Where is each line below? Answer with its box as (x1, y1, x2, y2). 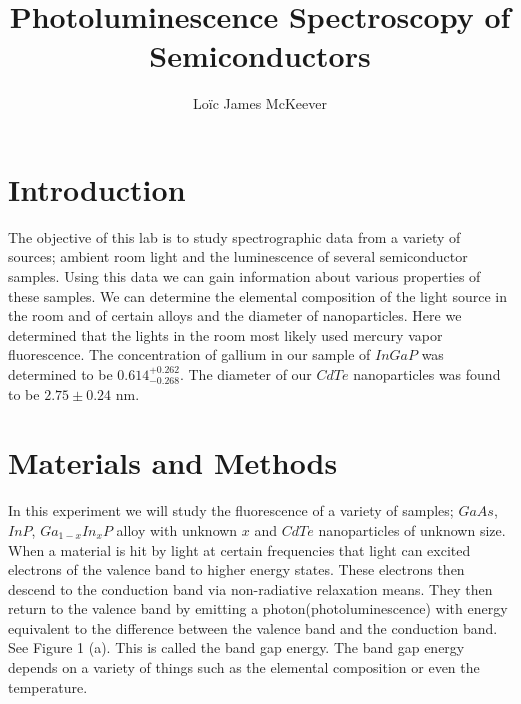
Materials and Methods (8, 442, 338, 483)
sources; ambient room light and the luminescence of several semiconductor (8, 246, 468, 267)
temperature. (8, 676, 88, 697)
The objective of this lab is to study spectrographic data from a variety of (8, 226, 461, 247)
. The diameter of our (179, 364, 312, 384)
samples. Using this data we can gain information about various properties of (8, 266, 481, 287)
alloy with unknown (116, 519, 238, 540)
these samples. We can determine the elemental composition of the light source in (8, 285, 507, 306)
